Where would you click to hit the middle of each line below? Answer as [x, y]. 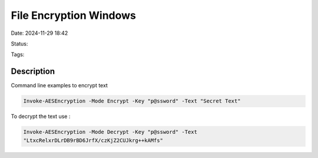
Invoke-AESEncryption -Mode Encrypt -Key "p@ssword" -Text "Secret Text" [132, 101]
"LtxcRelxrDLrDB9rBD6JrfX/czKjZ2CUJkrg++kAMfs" [93, 140]
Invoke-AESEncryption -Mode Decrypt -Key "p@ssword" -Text [110, 132]
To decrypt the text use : [41, 116]
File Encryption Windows [74, 15]
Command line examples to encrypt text [59, 85]
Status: [19, 44]
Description [33, 72]
